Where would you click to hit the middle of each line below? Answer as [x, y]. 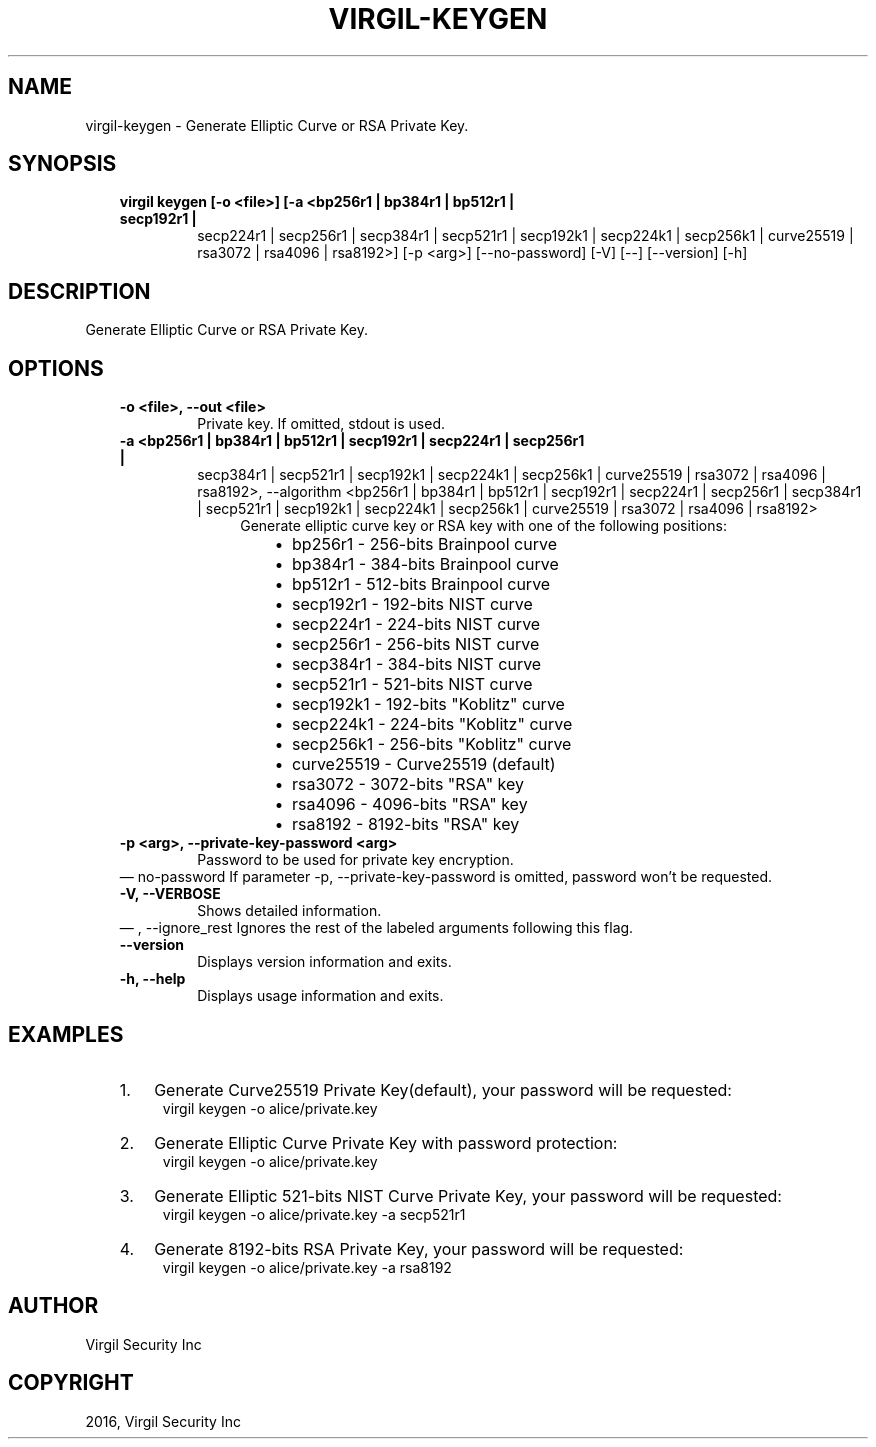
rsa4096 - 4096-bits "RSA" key [410, 804]
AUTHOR [53, 1306]
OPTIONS [56, 368]
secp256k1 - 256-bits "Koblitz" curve [432, 744]
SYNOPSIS [62, 164]
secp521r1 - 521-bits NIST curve [412, 684]
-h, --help [152, 979]
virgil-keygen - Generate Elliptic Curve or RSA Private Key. [277, 125]
